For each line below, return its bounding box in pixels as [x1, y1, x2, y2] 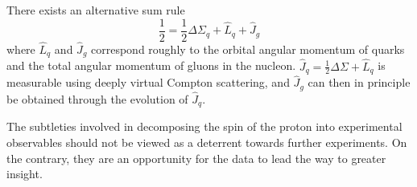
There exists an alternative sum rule [6, 2, 185, 18]
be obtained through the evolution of [6, 90, 188, 107]
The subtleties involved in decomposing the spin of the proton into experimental [6, 118, 403, 135]
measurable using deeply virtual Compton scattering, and [6, 74, 290, 91]
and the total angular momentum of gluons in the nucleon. [6, 57, 296, 74]
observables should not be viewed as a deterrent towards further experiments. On [6, 133, 407, 150]
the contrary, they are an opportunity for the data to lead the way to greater [6, 149, 386, 166]
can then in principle [308, 74, 411, 91]
